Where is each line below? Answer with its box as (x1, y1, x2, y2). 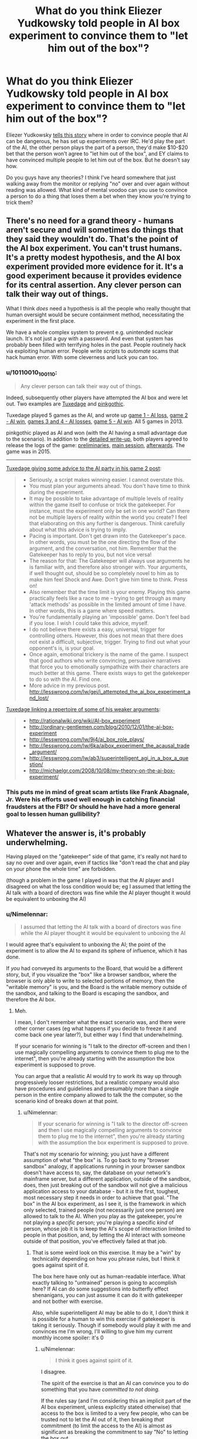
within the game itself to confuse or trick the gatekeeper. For (29, 501, 176, 508)
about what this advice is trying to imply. (29, 526, 127, 533)
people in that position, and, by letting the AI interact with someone (23, 1231, 186, 1239)
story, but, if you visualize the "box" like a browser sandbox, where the (6, 971, 177, 978)
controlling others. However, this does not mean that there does (29, 632, 184, 639)
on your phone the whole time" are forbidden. (6, 866, 117, 873)
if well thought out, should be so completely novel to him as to (29, 570, 179, 577)
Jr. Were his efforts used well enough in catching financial (6, 795, 175, 803)
